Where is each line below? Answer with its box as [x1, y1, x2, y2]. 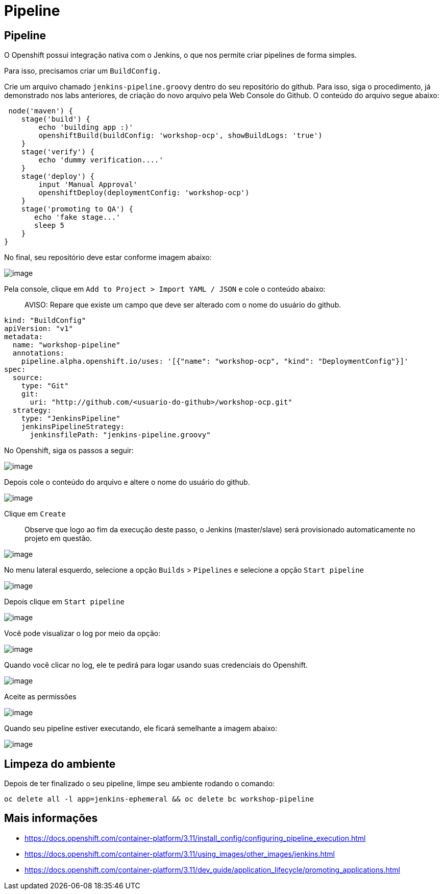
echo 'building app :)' [38, 123, 133, 132]
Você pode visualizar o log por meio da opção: [4, 629, 161, 638]
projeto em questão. [24, 534, 92, 543]
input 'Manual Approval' [38, 180, 138, 189]
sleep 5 [34, 221, 65, 230]
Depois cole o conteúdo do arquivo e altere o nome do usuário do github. [4, 478, 250, 487]
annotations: [12, 349, 65, 358]
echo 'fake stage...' [34, 213, 120, 222]
